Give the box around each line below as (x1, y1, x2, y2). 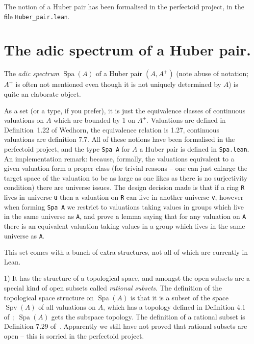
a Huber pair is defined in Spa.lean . (139, 143, 249, 154)
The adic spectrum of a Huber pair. (4, 40, 251, 60)
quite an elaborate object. (4, 88, 81, 99)
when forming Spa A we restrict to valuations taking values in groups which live (4, 201, 244, 212)
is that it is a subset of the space (130, 292, 229, 302)
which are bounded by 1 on (53, 115, 135, 125)
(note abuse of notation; (176, 68, 249, 79)
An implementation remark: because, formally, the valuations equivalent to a (4, 153, 234, 163)
